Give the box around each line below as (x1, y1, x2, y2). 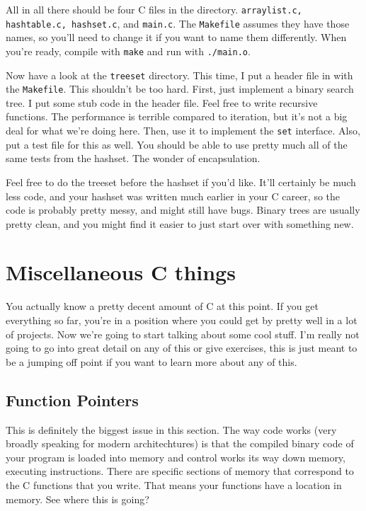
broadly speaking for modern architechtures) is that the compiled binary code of (6, 436, 354, 451)
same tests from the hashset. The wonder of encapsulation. (6, 151, 261, 166)
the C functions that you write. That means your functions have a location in (6, 477, 342, 492)
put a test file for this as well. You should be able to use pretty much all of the (6, 137, 348, 151)
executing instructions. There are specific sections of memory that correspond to (6, 464, 354, 478)
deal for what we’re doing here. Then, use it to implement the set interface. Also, (6, 123, 360, 138)
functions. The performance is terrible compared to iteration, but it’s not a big (6, 109, 348, 124)
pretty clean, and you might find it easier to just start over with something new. (6, 216, 354, 231)
